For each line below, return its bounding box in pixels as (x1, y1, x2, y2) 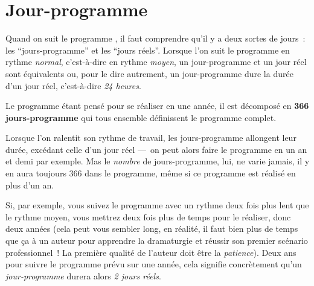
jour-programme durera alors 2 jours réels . (5, 269, 161, 282)
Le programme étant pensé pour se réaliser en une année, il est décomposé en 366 (5, 99, 309, 112)
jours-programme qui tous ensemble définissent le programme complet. (5, 111, 277, 123)
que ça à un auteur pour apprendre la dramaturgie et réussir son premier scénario (5, 234, 308, 247)
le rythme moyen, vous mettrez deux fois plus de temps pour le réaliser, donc (5, 210, 291, 223)
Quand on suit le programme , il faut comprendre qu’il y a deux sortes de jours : (5, 32, 306, 45)
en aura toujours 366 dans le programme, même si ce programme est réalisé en (5, 167, 296, 179)
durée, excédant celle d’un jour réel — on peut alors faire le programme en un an (5, 143, 307, 155)
